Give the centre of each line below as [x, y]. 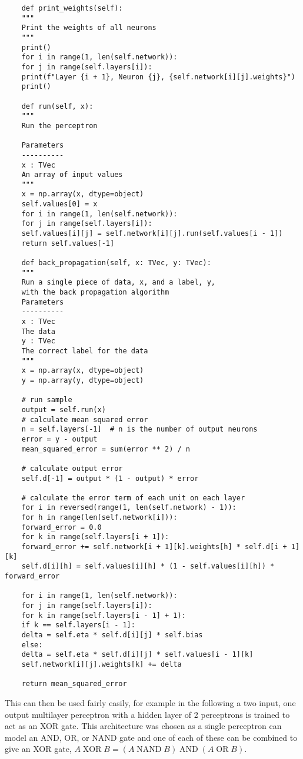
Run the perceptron [59, 126]
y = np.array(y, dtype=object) [83, 380]
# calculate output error [72, 468]
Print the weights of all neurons [89, 28]
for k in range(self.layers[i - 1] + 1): [104, 615]
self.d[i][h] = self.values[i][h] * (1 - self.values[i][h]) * [148, 566]
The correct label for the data [85, 351]
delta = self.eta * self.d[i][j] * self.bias [112, 635]
